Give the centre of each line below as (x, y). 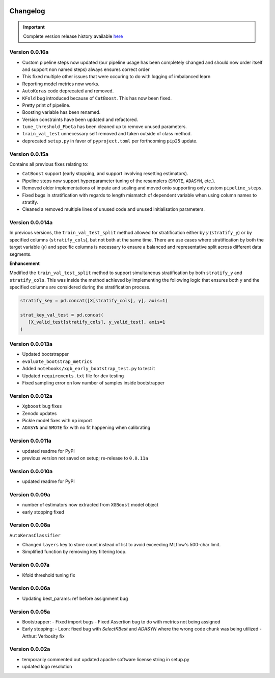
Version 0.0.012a (31, 396)
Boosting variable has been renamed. (61, 112)
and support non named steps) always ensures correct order (86, 69)
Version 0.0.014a (31, 223)
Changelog (27, 11)
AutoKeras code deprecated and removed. (68, 91)
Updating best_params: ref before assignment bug (75, 598)
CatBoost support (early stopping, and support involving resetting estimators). (105, 174)
